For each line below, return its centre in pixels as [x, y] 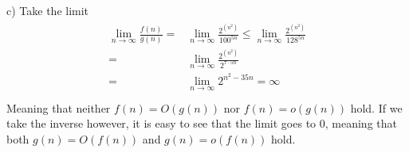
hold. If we [376, 107]
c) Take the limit [48, 10]
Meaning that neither [59, 107]
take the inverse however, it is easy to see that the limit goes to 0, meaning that [202, 123]
